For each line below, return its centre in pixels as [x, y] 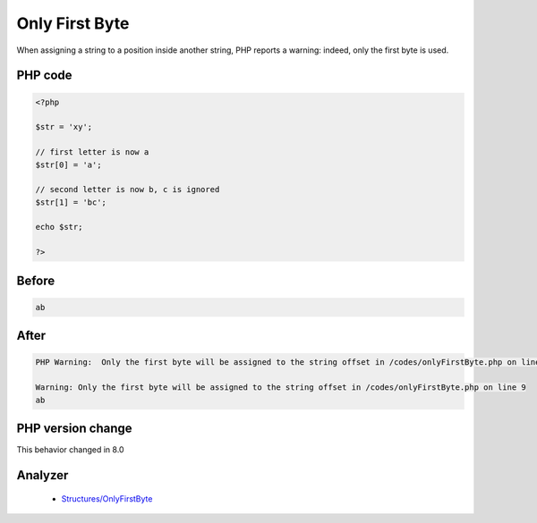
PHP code [44, 76]
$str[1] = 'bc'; [71, 202]
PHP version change [75, 428]
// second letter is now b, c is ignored [128, 190]
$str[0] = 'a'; [68, 164]
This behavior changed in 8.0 [70, 450]
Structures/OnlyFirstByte [107, 498]
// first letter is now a [92, 152]
